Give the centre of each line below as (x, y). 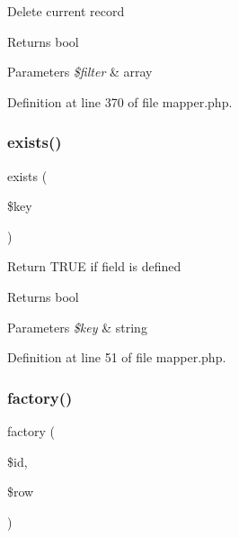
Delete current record (66, 11)
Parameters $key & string (77, 327)
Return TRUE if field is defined (94, 266)
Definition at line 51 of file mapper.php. (117, 357)
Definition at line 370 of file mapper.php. (120, 101)
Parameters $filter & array (80, 72)
